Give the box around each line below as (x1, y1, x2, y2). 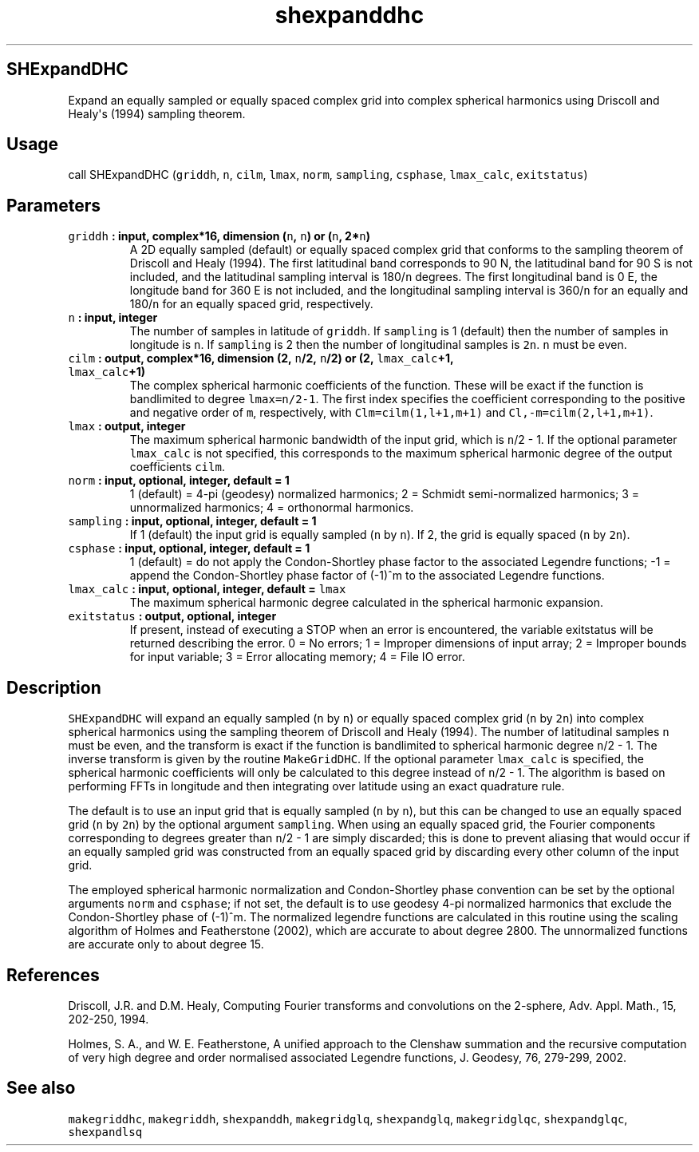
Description (6, 677, 101, 698)
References (6, 964, 100, 985)
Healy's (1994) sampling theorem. (68, 106, 246, 121)
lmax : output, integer (68, 419, 186, 433)
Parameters (6, 195, 101, 216)
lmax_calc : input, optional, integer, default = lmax (68, 582, 346, 596)
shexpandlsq (68, 1125, 143, 1138)
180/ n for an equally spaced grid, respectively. (129, 297, 373, 311)
